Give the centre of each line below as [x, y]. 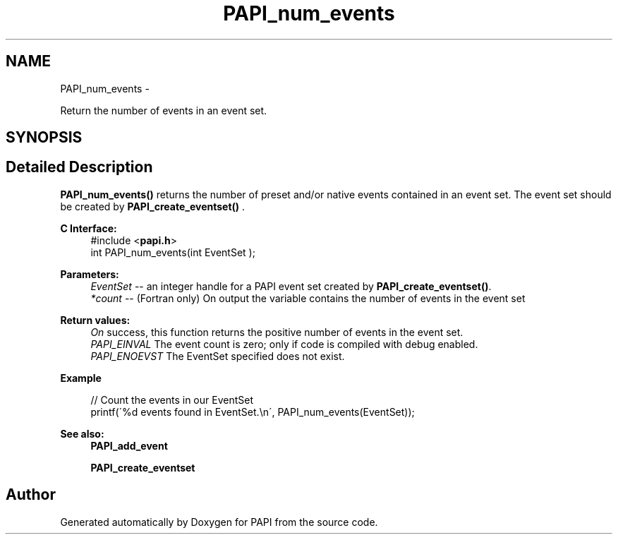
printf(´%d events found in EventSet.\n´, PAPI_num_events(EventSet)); [253, 412]
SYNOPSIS [44, 138]
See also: [82, 433]
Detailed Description [79, 167]
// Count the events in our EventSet [172, 400]
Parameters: [90, 274]
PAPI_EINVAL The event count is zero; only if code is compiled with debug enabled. [284, 344]
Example [81, 378]
